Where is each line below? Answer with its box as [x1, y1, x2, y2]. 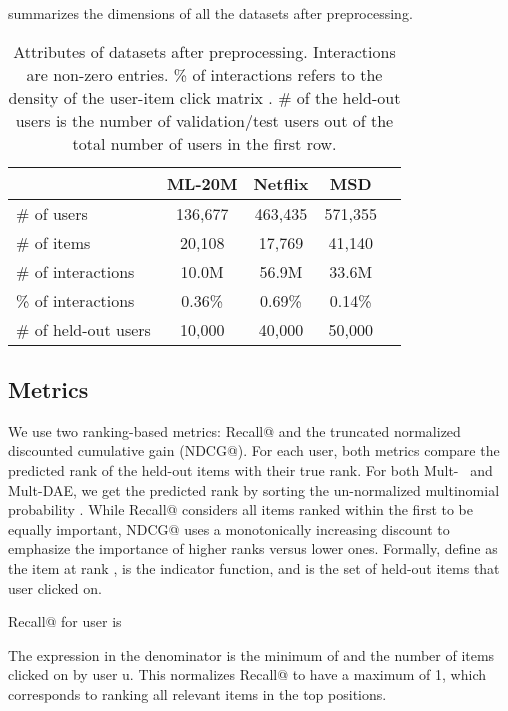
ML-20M [166, 171, 238, 195]
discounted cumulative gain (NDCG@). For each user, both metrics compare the [8, 440, 500, 461]
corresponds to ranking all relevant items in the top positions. [8, 683, 387, 704]
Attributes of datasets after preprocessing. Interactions [13, 39, 396, 63]
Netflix [253, 171, 309, 195]
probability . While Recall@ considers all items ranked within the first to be [8, 499, 474, 520]
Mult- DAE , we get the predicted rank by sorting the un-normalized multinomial [8, 479, 500, 500]
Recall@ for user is [8, 611, 122, 632]
